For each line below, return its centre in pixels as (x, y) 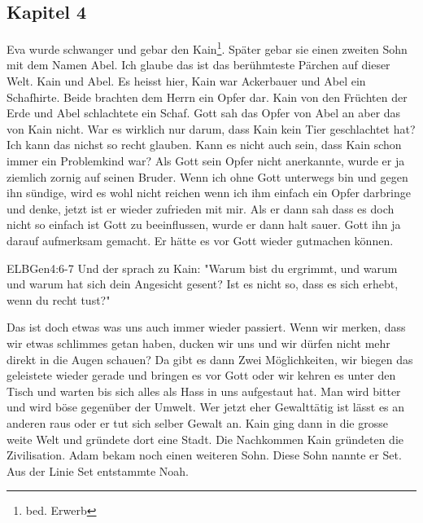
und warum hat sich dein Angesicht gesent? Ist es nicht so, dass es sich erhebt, (203, 284)
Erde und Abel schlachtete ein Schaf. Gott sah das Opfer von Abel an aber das (204, 113)
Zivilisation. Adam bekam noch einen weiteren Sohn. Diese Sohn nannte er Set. (204, 455)
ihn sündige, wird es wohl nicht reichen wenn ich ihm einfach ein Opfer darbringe (209, 193)
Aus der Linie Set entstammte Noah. (98, 470)
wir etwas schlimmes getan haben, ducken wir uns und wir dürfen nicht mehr (198, 343)
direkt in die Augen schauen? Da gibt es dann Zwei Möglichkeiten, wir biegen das (210, 359)
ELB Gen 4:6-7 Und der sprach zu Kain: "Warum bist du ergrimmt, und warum (202, 268)
